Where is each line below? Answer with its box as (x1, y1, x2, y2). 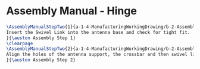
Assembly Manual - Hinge (6, 4, 137, 18)
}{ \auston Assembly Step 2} (6, 57, 76, 63)
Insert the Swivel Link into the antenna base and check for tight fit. (6, 29, 190, 35)
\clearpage (6, 40, 33, 46)
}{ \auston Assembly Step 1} (6, 34, 76, 41)
